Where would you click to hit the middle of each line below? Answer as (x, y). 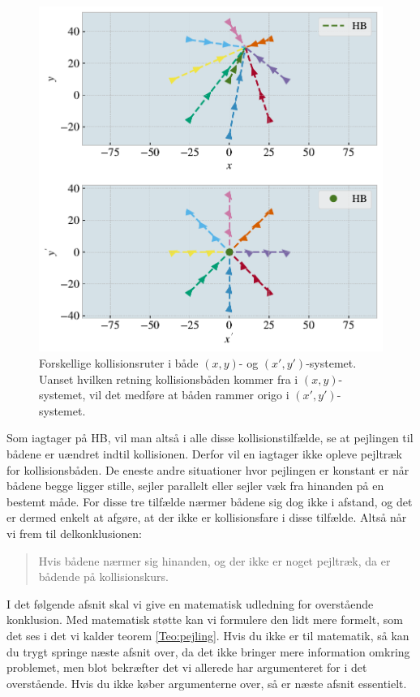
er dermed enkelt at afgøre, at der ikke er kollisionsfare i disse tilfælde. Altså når (207, 517)
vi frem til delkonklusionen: (74, 533)
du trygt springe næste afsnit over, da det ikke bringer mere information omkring (208, 651)
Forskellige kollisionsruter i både (119, 363)
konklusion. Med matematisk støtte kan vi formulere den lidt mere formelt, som (205, 620)
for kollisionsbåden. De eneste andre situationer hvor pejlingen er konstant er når (208, 469)
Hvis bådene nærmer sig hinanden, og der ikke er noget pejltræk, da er (214, 560)
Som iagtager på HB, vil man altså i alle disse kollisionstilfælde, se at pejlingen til (210, 438)
